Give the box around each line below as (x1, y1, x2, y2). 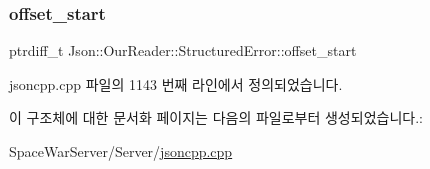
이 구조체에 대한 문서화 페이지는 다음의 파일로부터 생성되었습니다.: (9, 107, 423, 128)
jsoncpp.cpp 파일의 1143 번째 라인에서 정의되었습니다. (9, 73, 343, 94)
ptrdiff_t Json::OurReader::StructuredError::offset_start (9, 40, 357, 61)
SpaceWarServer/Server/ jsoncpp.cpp (9, 141, 233, 161)
